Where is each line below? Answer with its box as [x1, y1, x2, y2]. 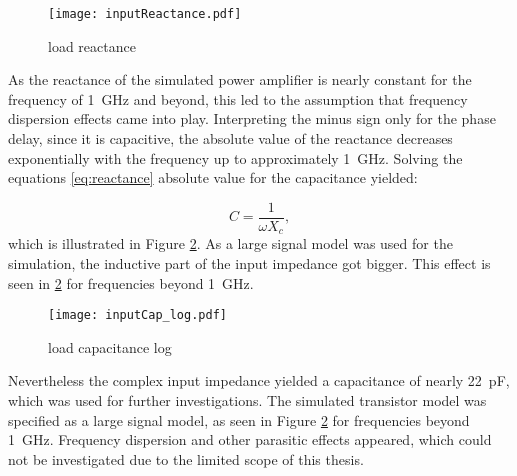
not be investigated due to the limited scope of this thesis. [8, 448, 364, 469]
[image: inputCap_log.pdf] [48, 308, 227, 323]
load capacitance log [48, 336, 172, 357]
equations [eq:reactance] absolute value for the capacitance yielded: [8, 167, 418, 188]
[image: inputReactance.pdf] [48, 7, 242, 21]
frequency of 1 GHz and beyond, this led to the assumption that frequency [8, 88, 468, 109]
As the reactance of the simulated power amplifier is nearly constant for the [8, 69, 472, 90]
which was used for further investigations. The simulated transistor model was [8, 389, 487, 410]
